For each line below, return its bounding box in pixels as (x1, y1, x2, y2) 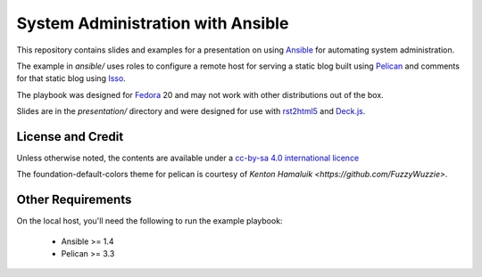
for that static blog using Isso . (16, 73, 127, 84)
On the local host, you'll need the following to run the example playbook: (16, 216, 283, 226)
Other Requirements (16, 192, 132, 208)
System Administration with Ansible (16, 13, 289, 33)
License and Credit (16, 129, 124, 144)
